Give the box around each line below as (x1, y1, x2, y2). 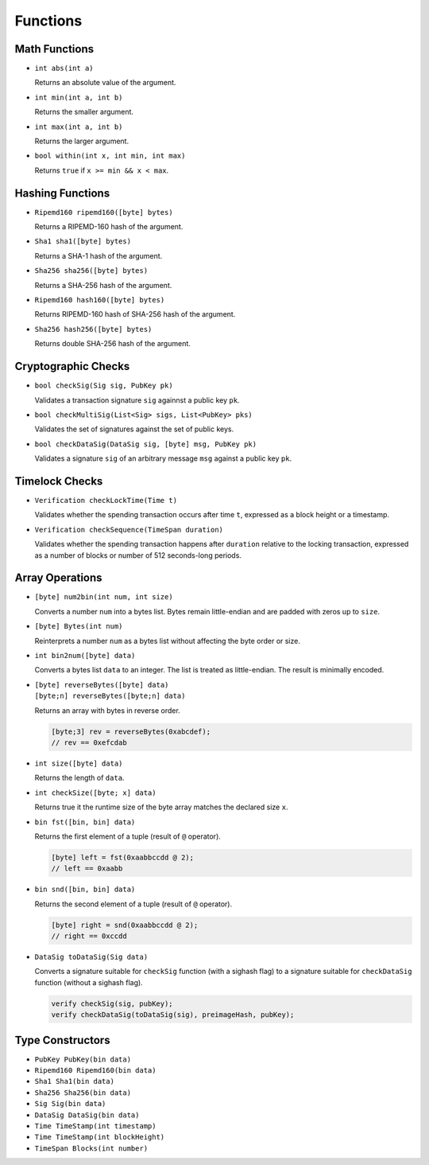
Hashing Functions (14, 186, 110, 200)
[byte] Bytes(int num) (34, 621, 123, 631)
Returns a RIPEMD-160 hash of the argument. (34, 222, 184, 232)
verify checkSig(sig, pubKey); (51, 999, 174, 1008)
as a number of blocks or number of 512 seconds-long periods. (34, 550, 242, 560)
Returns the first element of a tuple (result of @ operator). (34, 832, 222, 841)
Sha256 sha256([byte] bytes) (34, 267, 149, 275)
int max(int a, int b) (34, 122, 123, 131)
